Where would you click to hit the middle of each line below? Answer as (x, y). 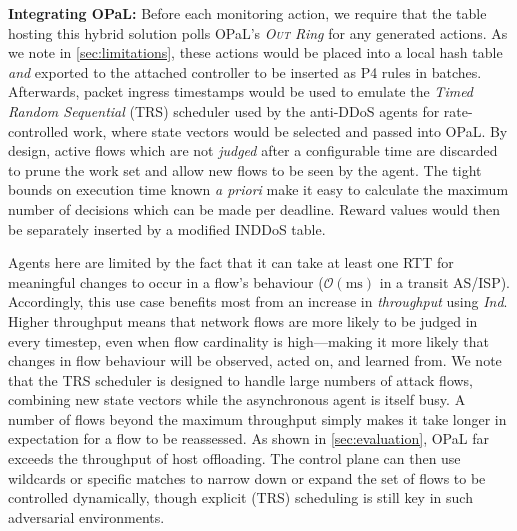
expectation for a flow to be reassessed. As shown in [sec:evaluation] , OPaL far (248, 438)
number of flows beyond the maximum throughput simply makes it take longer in (257, 418)
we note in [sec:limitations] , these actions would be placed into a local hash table (255, 52)
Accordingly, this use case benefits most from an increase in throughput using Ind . (258, 301)
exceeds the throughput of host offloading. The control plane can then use (234, 458)
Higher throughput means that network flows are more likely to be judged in (243, 320)
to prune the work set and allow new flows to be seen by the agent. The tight (245, 169)
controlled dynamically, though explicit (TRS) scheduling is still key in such (240, 497)
